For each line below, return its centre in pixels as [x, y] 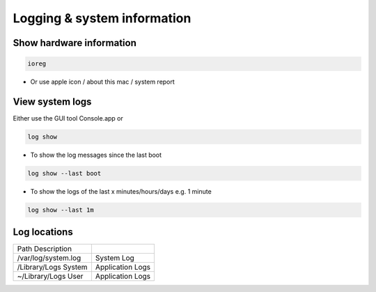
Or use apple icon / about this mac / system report [103, 82]
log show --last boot [64, 173]
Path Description [45, 249]
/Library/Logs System [52, 267]
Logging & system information [102, 18]
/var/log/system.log [49, 258]
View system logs [52, 101]
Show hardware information [75, 43]
